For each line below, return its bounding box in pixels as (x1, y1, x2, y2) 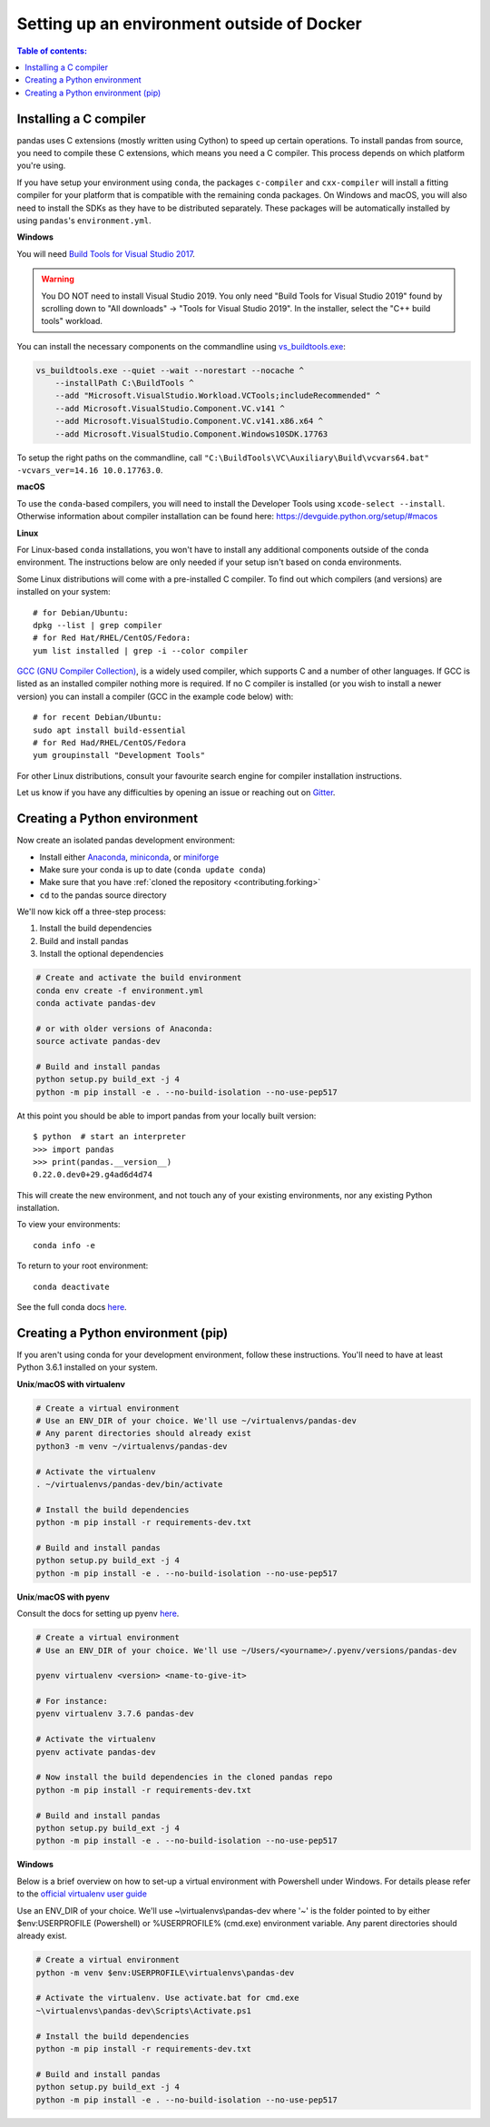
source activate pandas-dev (35, 1036, 161, 1047)
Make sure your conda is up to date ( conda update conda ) (39, 863, 267, 875)
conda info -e (33, 1240, 95, 1250)
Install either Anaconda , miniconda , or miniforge (39, 852, 220, 862)
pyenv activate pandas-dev (35, 1747, 156, 1757)
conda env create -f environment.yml (35, 985, 204, 996)
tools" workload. (41, 316, 103, 327)
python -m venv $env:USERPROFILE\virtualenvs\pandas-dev (35, 1967, 295, 1978)
